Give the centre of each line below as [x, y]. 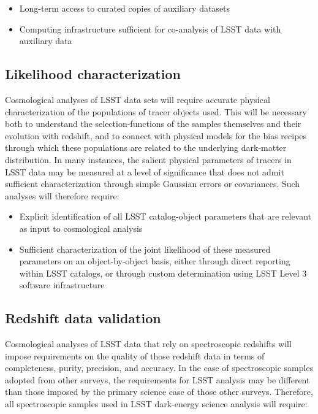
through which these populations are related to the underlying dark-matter [146, 148]
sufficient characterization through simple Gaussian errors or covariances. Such [153, 184]
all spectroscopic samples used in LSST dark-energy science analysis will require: [156, 404]
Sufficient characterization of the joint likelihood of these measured [145, 249]
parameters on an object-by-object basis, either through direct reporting [155, 261]
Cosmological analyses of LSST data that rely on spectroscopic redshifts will [148, 344]
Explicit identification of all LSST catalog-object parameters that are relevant [165, 216]
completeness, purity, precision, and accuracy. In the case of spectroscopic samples [159, 368]
